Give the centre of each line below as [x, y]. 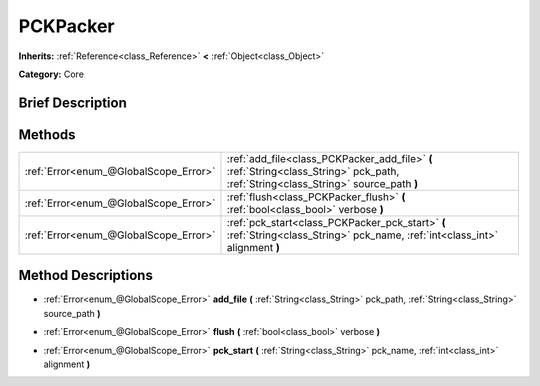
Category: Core [51, 74]
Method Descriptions [86, 275]
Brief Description [72, 102]
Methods [47, 134]
